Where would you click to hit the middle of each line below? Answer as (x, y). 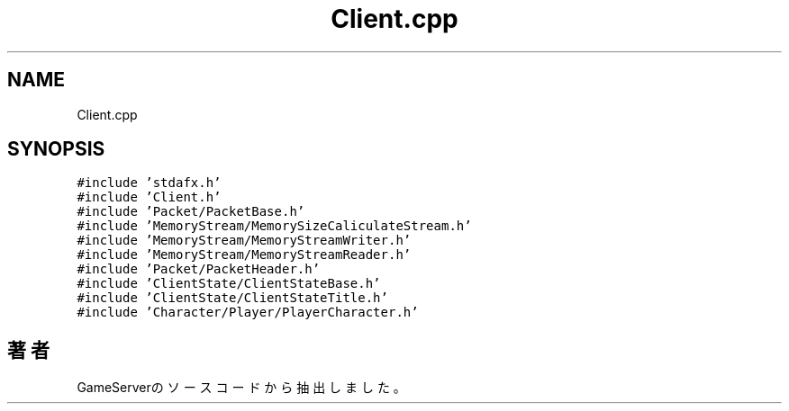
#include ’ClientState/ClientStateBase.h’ (229, 284)
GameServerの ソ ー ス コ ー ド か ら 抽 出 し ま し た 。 (241, 388)
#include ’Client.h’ (149, 197)
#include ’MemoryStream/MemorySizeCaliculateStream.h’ (274, 226)
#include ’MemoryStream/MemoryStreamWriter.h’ (244, 241)
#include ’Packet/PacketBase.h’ (191, 212)
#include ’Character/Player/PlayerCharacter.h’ (248, 313)
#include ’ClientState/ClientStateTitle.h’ (232, 298)
